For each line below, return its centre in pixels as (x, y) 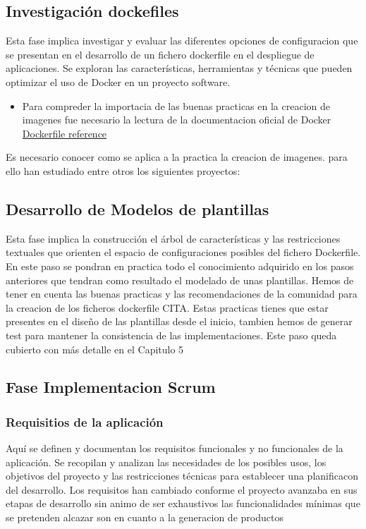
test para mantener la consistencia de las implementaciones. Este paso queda (171, 335)
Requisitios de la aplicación (85, 421)
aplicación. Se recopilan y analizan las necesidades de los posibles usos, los (166, 462)
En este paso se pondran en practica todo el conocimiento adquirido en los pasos (180, 266)
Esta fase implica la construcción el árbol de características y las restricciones (173, 238)
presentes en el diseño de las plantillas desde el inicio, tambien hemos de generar (179, 321)
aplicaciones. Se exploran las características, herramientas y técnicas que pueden (179, 68)
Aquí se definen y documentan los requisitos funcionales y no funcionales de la (175, 448)
